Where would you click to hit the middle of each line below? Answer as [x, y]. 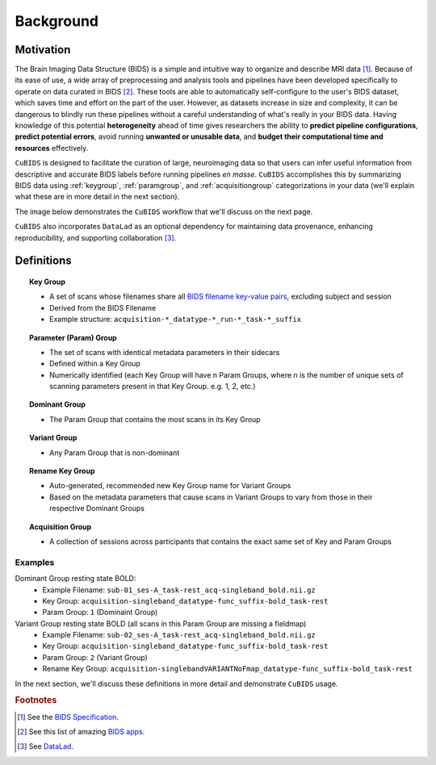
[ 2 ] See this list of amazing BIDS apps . [81, 732]
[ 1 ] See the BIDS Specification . [68, 717]
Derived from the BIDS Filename [103, 307]
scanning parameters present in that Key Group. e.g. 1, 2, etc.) [153, 387]
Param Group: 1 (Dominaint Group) [100, 612]
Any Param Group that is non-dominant [115, 453]
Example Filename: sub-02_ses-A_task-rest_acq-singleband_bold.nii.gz [179, 635]
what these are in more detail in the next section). [97, 197]
